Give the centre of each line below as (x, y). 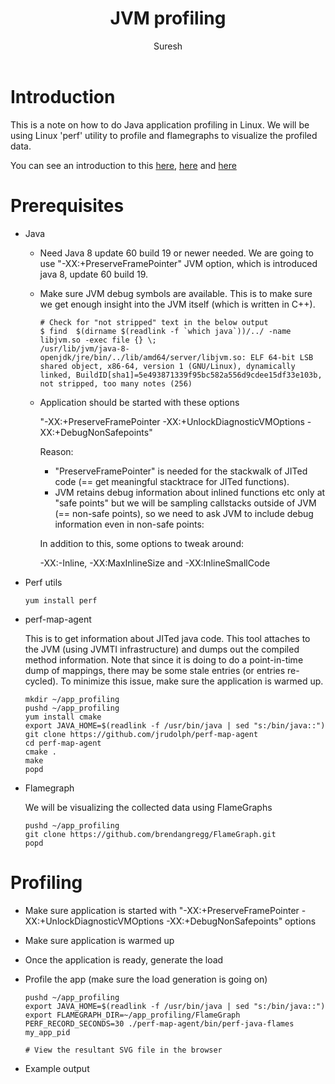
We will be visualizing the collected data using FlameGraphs (148, 807)
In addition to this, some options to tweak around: (141, 543)
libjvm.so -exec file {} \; (98, 340)
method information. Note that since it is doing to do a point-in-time (164, 659)
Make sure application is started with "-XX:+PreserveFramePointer (162, 910)
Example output (57, 1068)
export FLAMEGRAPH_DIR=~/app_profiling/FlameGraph (132, 1015)
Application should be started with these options (139, 402)
